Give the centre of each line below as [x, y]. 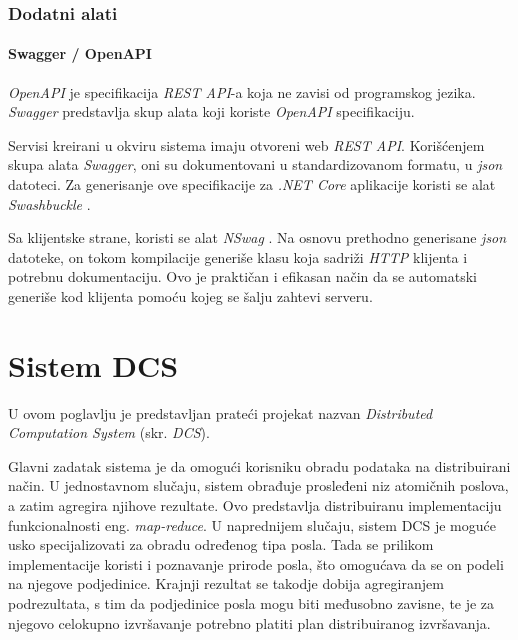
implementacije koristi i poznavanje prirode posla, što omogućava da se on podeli [256, 563]
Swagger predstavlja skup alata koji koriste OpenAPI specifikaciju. [211, 111]
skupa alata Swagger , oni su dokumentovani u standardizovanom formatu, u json [255, 164]
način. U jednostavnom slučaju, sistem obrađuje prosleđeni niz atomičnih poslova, [258, 485]
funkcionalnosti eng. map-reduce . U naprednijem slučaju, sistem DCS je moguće [252, 524]
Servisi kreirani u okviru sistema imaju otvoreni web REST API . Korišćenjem [246, 144]
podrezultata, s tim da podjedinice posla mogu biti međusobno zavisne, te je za [251, 603]
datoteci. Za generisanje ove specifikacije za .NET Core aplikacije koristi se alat [252, 184]
